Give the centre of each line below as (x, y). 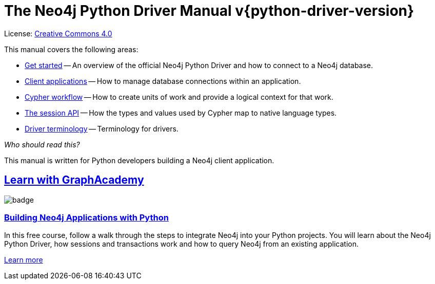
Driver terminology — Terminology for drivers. (102, 128)
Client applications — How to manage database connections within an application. (163, 81)
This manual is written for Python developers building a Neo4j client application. (139, 160)
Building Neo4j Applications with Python (86, 217)
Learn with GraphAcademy (74, 180)
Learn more (24, 260)
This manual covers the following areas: (71, 49)
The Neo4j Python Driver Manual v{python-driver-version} (209, 11)
